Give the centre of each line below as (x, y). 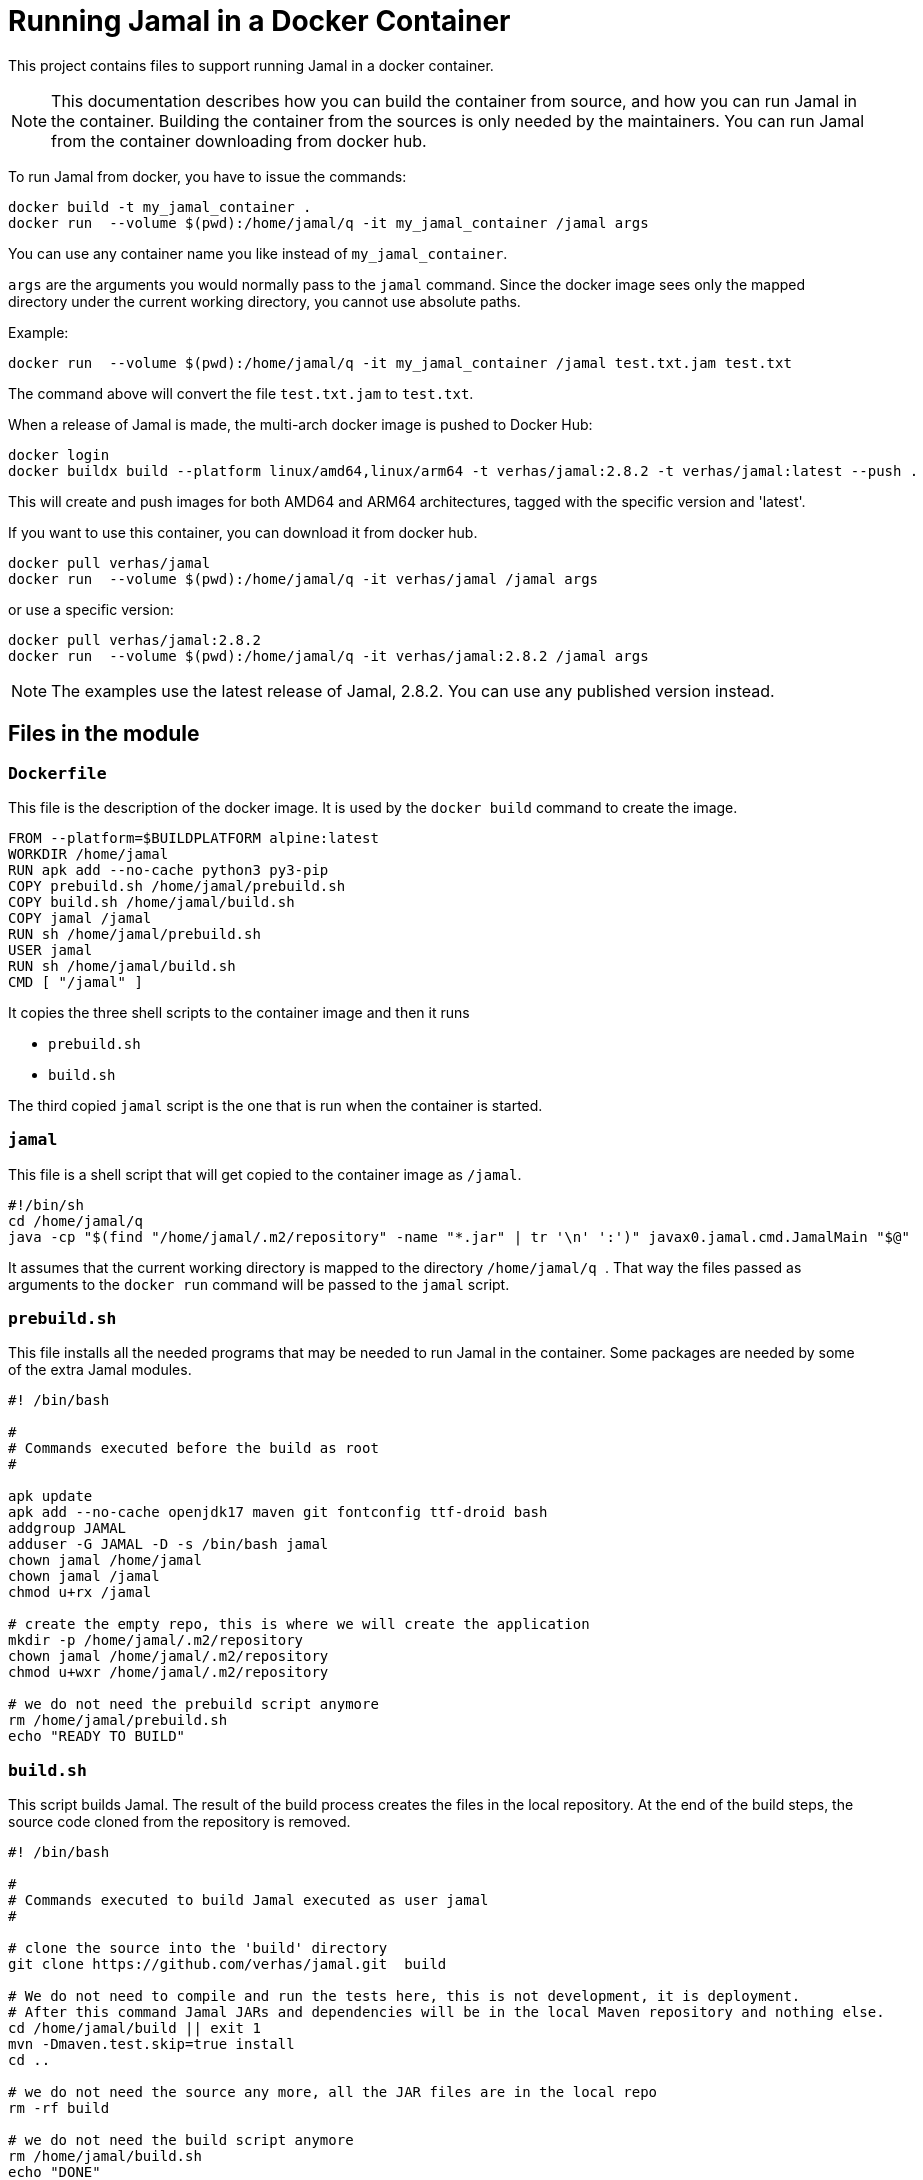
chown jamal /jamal (84, 1576)
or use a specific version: (91, 609)
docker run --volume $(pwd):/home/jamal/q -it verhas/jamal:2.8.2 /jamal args (328, 655)
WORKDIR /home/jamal (88, 853)
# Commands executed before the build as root (193, 1448)
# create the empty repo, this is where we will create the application (299, 1624)
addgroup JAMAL (67, 1528)
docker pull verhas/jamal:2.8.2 (134, 639)
